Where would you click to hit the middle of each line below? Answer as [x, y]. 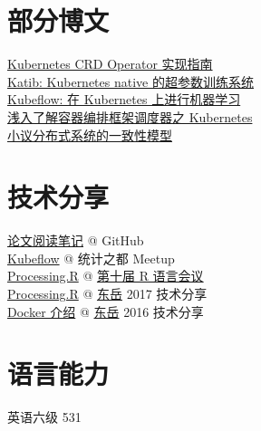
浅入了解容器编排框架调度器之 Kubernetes [130, 116]
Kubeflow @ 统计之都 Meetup [91, 258]
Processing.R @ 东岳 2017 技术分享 [107, 293]
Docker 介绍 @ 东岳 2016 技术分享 [106, 311]
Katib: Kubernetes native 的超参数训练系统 [130, 81]
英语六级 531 [44, 417]
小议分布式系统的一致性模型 [90, 134]
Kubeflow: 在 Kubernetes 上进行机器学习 [124, 99]
